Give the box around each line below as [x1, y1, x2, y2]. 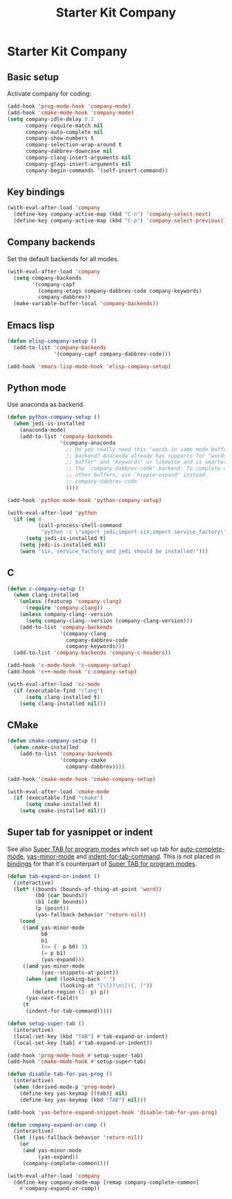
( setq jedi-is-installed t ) [25, 535, 107, 542]
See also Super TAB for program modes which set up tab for [7, 845, 179, 853]
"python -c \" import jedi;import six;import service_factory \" [41, 528, 227, 536]
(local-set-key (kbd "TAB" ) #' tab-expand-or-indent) [13, 1033, 168, 1040]
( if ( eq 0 [13, 516, 41, 523]
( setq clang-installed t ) [25, 693, 100, 700]
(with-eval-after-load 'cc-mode [7, 680, 100, 688]
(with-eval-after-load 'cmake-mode [7, 788, 110, 795]
